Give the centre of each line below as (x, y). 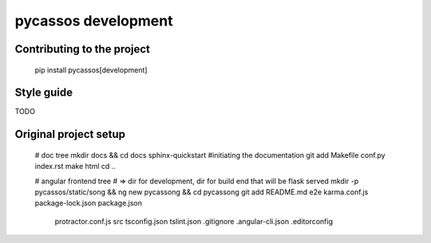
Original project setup (70, 134)
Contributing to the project (83, 49)
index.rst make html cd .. (75, 167)
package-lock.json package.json (89, 203)
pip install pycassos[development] (91, 70)
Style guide (44, 93)
